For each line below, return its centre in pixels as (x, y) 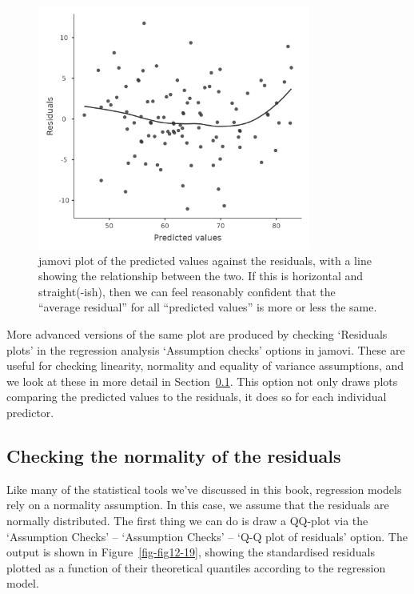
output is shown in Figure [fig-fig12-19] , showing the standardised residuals (191, 552)
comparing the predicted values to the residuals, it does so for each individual (197, 397)
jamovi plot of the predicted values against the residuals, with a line (205, 260)
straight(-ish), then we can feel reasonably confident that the (187, 291)
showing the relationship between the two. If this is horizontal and (201, 276)
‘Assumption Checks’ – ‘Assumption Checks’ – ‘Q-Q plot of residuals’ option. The (207, 536)
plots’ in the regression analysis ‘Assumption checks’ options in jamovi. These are (206, 349)
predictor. (30, 413)
